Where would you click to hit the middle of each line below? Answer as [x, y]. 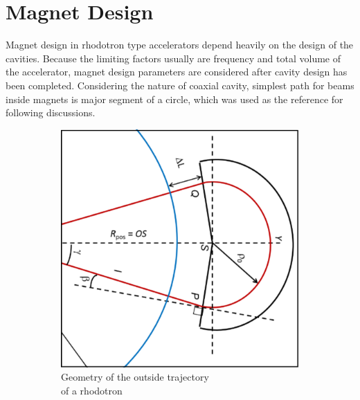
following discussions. [51, 112]
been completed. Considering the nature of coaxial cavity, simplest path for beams [180, 85]
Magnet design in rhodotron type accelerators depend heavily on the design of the [180, 45]
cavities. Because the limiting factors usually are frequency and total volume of [173, 58]
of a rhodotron [92, 390]
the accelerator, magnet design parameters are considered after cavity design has [177, 72]
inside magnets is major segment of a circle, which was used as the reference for [174, 99]
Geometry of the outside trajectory [135, 377]
